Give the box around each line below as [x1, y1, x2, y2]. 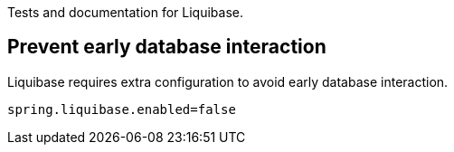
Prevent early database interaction [7, 35, 326, 59]
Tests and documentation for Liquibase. [7, 5, 244, 20]
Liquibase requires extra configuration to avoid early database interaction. [7, 73, 449, 90]
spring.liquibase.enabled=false [7, 101, 236, 117]
